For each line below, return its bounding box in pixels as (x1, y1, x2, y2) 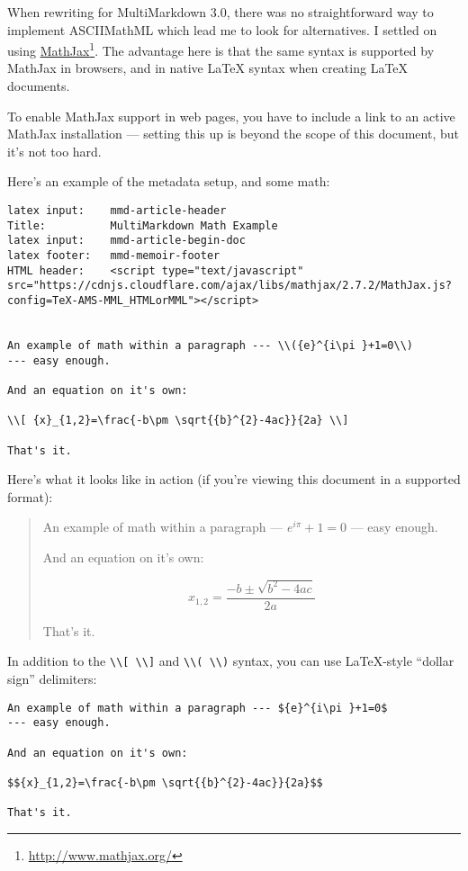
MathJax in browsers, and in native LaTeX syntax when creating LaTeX (7, 58, 409, 77)
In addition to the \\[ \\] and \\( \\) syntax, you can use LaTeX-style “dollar (7, 651, 454, 670)
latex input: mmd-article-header (7, 204, 227, 217)
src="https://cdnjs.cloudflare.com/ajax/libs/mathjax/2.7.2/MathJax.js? (7, 279, 452, 292)
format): (7, 487, 53, 506)
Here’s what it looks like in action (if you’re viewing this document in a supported (7, 470, 461, 489)
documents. (7, 76, 70, 95)
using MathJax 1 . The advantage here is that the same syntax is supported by (7, 39, 435, 59)
